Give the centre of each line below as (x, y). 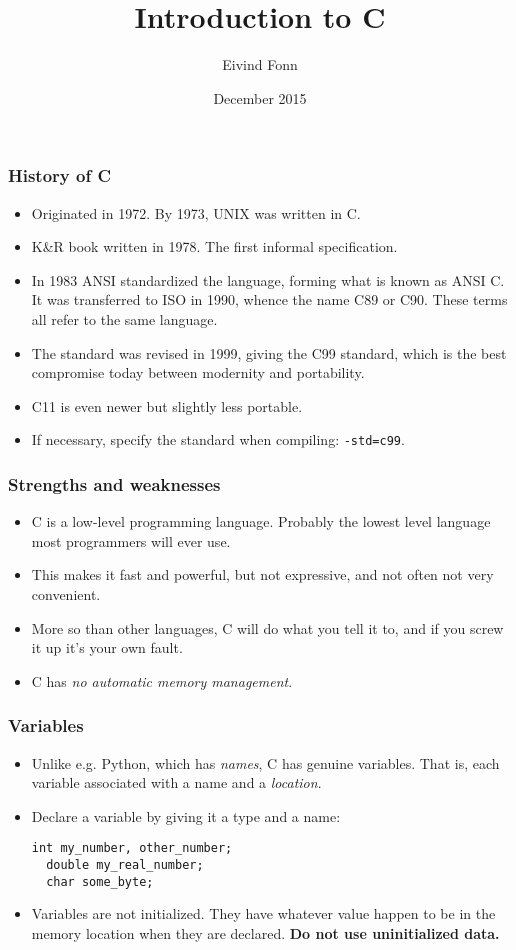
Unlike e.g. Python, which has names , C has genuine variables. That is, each (265, 762)
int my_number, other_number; (132, 848)
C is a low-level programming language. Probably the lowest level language (261, 521)
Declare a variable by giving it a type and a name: (186, 815)
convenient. (66, 594)
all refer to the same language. (124, 318)
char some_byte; (100, 881)
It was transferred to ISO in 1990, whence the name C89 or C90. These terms (269, 299)
